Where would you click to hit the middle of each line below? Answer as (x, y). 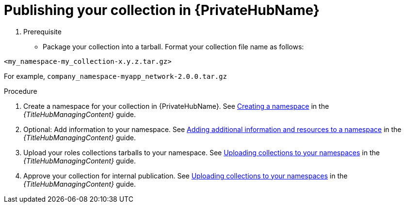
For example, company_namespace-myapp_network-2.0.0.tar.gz (115, 76)
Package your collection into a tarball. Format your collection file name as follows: (173, 46)
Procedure (21, 91)
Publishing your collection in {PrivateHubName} (162, 10)
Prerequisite (42, 31)
